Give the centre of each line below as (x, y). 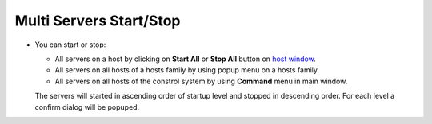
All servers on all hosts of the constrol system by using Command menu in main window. (201, 81)
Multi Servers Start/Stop (98, 21)
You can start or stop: (70, 45)
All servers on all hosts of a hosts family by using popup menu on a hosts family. (187, 70)
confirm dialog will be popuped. (87, 107)
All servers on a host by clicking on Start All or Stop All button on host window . (185, 59)
